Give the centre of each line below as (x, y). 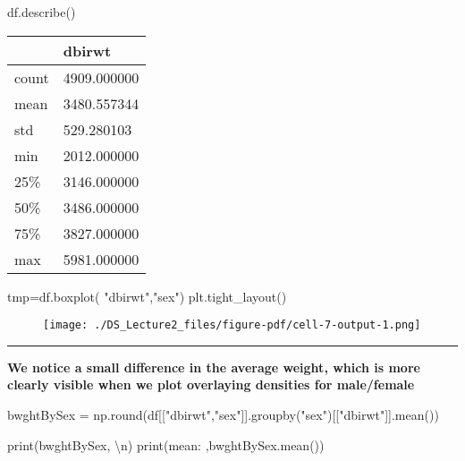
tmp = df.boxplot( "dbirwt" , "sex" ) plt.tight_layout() (147, 296)
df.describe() (42, 12)
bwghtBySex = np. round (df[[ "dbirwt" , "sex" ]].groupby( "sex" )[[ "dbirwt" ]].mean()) (223, 415)
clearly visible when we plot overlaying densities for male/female (211, 384)
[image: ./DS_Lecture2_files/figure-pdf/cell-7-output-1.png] (232, 325)
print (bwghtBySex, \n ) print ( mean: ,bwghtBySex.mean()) (166, 444)
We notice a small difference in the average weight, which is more (214, 367)
